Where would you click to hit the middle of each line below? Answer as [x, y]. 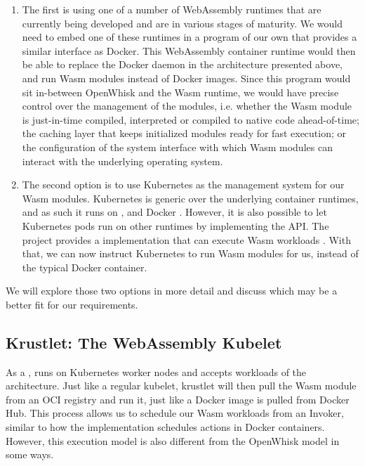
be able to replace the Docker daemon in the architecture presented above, [182, 64]
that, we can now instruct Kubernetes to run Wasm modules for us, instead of [190, 253]
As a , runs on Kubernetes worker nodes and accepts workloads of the [156, 371]
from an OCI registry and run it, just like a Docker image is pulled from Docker [178, 399]
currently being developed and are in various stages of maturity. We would [182, 23]
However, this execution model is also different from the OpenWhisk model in [173, 440]
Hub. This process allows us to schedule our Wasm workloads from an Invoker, [175, 413]
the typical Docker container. [85, 267]
